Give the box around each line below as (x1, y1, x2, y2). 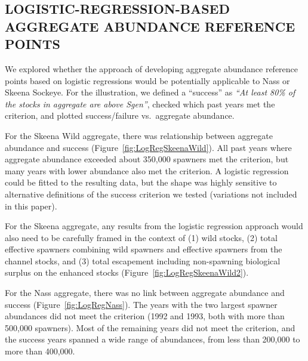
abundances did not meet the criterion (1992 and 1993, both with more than (5, 310, 285, 322)
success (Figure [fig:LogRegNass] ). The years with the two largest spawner (5, 298, 278, 310)
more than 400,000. (5, 345, 75, 357)
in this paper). (5, 199, 57, 212)
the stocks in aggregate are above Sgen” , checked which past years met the (5, 97, 275, 110)
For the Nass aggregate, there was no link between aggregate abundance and (5, 286, 285, 299)
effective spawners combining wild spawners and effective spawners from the (5, 243, 282, 255)
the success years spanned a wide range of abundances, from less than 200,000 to (5, 333, 300, 345)
